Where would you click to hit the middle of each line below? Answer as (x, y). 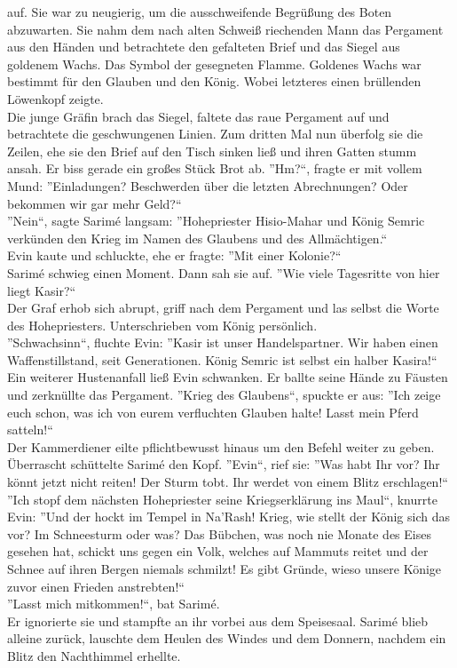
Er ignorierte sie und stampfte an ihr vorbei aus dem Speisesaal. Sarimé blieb (218, 620)
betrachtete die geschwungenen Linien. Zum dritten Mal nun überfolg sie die (215, 134)
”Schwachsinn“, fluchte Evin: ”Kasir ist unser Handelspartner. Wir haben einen (223, 342)
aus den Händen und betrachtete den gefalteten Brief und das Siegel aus (204, 47)
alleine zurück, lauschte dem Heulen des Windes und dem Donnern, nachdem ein (227, 638)
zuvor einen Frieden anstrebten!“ (96, 586)
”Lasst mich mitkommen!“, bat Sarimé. (114, 604)
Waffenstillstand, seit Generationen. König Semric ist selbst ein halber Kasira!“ (222, 359)
